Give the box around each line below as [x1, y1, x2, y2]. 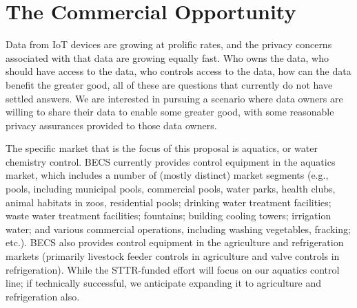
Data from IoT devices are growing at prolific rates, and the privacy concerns [6, 37, 332, 52]
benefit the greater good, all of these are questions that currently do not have [6, 77, 333, 91]
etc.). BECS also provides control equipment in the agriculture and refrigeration [6, 235, 344, 250]
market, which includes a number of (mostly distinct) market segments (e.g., [6, 168, 329, 182]
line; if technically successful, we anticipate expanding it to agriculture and [6, 276, 322, 290]
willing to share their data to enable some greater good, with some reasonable [6, 104, 334, 119]
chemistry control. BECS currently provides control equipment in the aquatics [6, 154, 336, 168]
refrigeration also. [6, 289, 80, 303]
